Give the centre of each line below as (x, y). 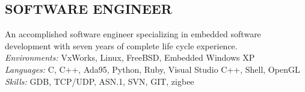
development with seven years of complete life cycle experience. (121, 45)
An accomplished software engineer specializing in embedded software (133, 34)
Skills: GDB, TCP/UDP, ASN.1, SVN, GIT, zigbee (100, 81)
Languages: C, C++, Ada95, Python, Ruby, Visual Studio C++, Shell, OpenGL (152, 69)
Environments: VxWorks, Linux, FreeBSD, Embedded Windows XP (130, 57)
